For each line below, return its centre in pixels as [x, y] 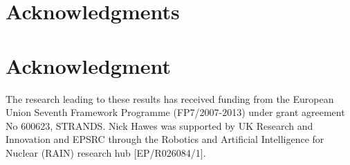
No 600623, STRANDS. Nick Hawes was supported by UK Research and [159, 125]
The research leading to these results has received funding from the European [170, 98]
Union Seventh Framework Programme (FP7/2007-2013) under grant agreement [175, 112]
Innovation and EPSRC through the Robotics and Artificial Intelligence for [165, 139]
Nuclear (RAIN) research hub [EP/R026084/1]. [106, 152]
